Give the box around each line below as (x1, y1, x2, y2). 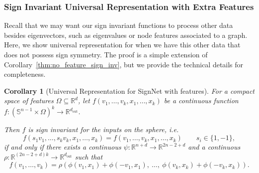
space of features (4, 95, 54, 106)
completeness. (4, 69, 46, 79)
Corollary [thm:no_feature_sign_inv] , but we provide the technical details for (4, 59, 244, 69)
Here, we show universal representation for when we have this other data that (4, 39, 241, 50)
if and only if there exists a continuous (4, 142, 121, 152)
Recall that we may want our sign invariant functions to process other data (4, 20, 233, 30)
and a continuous (188, 142, 241, 152)
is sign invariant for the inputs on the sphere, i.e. (28, 124, 179, 135)
